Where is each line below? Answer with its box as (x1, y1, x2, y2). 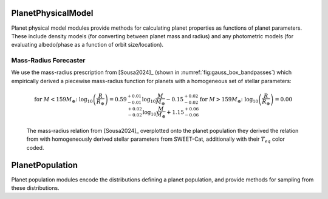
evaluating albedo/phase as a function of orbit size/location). (11, 41, 164, 49)
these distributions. (11, 184, 60, 192)
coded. (26, 144, 44, 151)
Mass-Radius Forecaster (11, 56, 86, 65)
